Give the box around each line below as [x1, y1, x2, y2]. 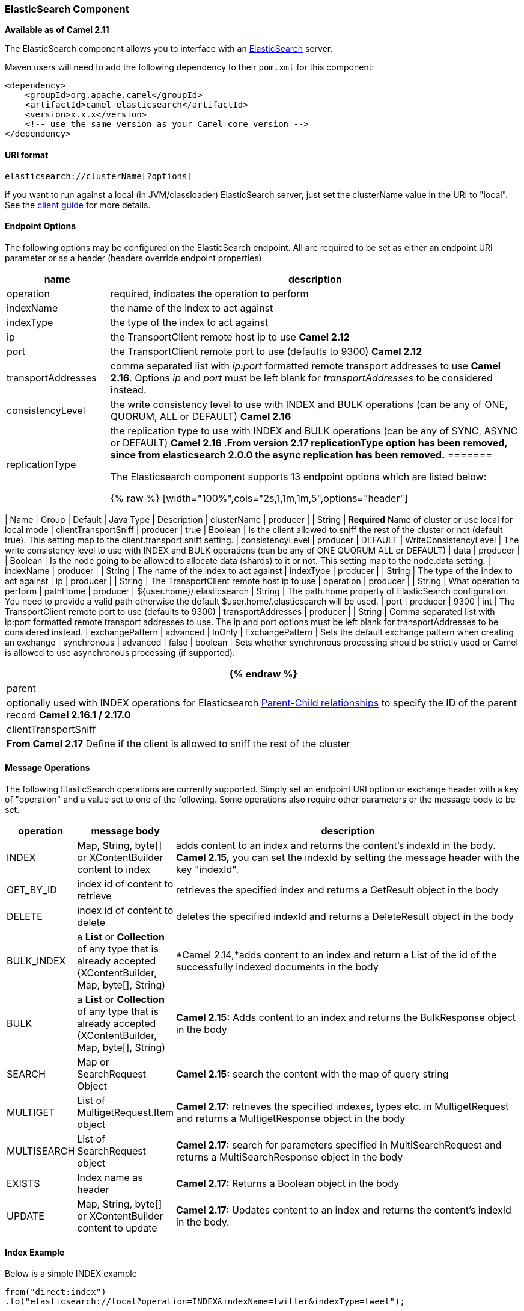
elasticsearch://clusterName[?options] [5, 171, 192, 181]
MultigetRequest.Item [77, 1106, 174, 1119]
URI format [5, 149, 49, 160]
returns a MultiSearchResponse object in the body [176, 1151, 403, 1164]
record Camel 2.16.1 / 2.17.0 [7, 708, 131, 721]
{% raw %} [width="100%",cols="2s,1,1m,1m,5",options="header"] [110, 492, 408, 504]
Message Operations [5, 762, 90, 773]
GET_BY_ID [7, 884, 57, 896]
